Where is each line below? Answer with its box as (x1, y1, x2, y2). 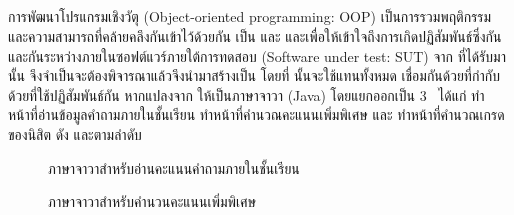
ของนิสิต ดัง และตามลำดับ (8, 123, 142, 144)
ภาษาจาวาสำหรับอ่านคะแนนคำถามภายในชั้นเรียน (48, 157, 300, 178)
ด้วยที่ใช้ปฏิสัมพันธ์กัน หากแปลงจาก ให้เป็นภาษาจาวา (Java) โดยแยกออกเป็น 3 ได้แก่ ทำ (8, 84, 485, 105)
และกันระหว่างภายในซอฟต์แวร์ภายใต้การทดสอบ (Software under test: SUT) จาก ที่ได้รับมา (8, 45, 506, 66)
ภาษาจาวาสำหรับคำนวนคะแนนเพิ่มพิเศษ (48, 191, 257, 212)
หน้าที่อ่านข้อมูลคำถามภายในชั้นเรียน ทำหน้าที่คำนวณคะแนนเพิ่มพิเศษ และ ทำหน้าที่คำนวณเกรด (8, 104, 505, 125)
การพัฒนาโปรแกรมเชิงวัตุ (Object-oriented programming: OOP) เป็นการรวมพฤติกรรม (8, 6, 492, 27)
